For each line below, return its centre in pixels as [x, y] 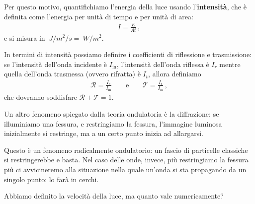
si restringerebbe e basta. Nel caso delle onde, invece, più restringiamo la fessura [126, 160]
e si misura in [25, 37]
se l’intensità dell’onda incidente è [56, 64]
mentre [230, 64]
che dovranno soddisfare [41, 97]
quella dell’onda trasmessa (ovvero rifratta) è [72, 74]
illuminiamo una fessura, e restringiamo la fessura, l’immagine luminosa [113, 123]
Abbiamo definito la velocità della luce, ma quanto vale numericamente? [114, 196]
